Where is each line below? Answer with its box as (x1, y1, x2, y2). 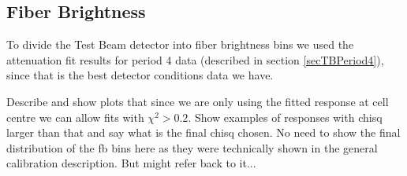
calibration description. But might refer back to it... (6, 155, 256, 171)
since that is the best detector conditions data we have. (6, 67, 274, 83)
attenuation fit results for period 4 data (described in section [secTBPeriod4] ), (6, 51, 384, 68)
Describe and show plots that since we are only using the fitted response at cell (6, 93, 389, 109)
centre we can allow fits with (6, 108, 144, 125)
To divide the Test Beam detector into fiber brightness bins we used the (6, 36, 354, 53)
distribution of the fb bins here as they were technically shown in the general (6, 139, 378, 156)
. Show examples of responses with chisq (188, 108, 383, 125)
